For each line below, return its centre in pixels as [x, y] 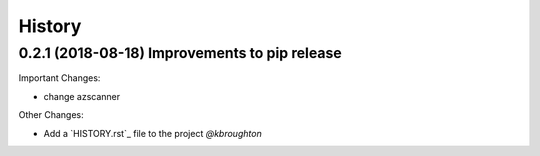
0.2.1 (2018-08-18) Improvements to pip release [180, 53]
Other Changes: [51, 115]
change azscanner [82, 96]
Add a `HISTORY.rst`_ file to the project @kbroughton [152, 133]
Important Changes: [59, 78]
